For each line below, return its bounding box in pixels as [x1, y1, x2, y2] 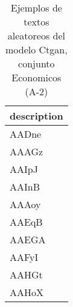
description [10, 109, 63, 123]
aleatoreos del [7, 29, 65, 42]
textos [24, 15, 49, 29]
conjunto [18, 56, 55, 70]
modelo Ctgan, [5, 42, 68, 56]
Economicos [11, 70, 62, 84]
